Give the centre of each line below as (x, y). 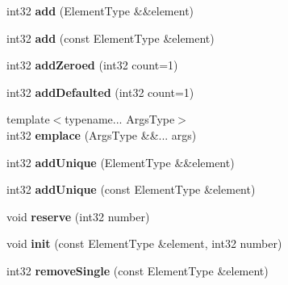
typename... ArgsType (120, 119)
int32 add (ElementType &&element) (100, 10)
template (28, 119)
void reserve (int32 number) (78, 216)
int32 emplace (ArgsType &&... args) (102, 134)
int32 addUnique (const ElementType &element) (131, 189)
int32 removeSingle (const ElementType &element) (138, 270)
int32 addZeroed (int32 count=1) (92, 65)
